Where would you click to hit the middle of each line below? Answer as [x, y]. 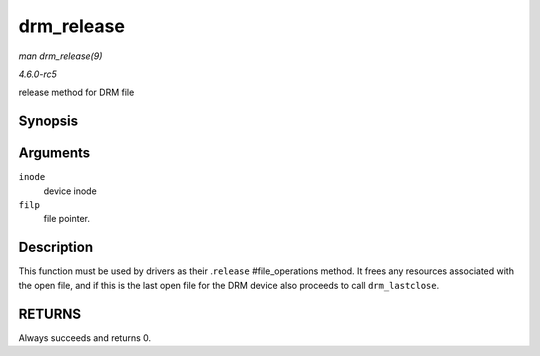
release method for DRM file [76, 92]
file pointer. [66, 219]
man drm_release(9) [60, 56]
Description [56, 247]
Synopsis [48, 121]
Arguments [54, 153]
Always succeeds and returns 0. [85, 337]
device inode [70, 191]
